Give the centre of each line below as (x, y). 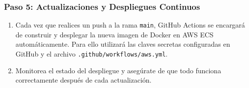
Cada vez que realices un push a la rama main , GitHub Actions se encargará (130, 25)
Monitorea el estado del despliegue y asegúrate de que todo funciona (118, 70)
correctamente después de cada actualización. (83, 80)
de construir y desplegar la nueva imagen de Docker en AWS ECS (114, 34)
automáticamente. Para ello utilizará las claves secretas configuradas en (123, 44)
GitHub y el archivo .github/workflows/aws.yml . (92, 54)
